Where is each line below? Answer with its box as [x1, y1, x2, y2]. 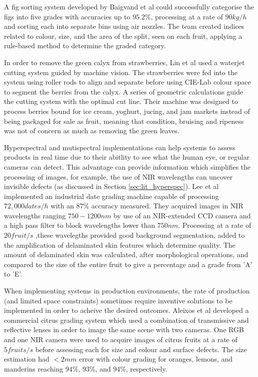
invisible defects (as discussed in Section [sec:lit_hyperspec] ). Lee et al [4, 181, 219, 191]
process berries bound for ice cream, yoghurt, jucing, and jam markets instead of [4, 105, 250, 116]
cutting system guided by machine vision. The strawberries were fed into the [4, 67, 238, 77]
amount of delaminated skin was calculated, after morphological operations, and [4, 249, 249, 260]
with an [50, 200, 74, 211]
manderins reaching [4, 363, 63, 374]
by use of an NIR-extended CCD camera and [113, 210, 251, 220]
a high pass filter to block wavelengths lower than [4, 220, 155, 230]
